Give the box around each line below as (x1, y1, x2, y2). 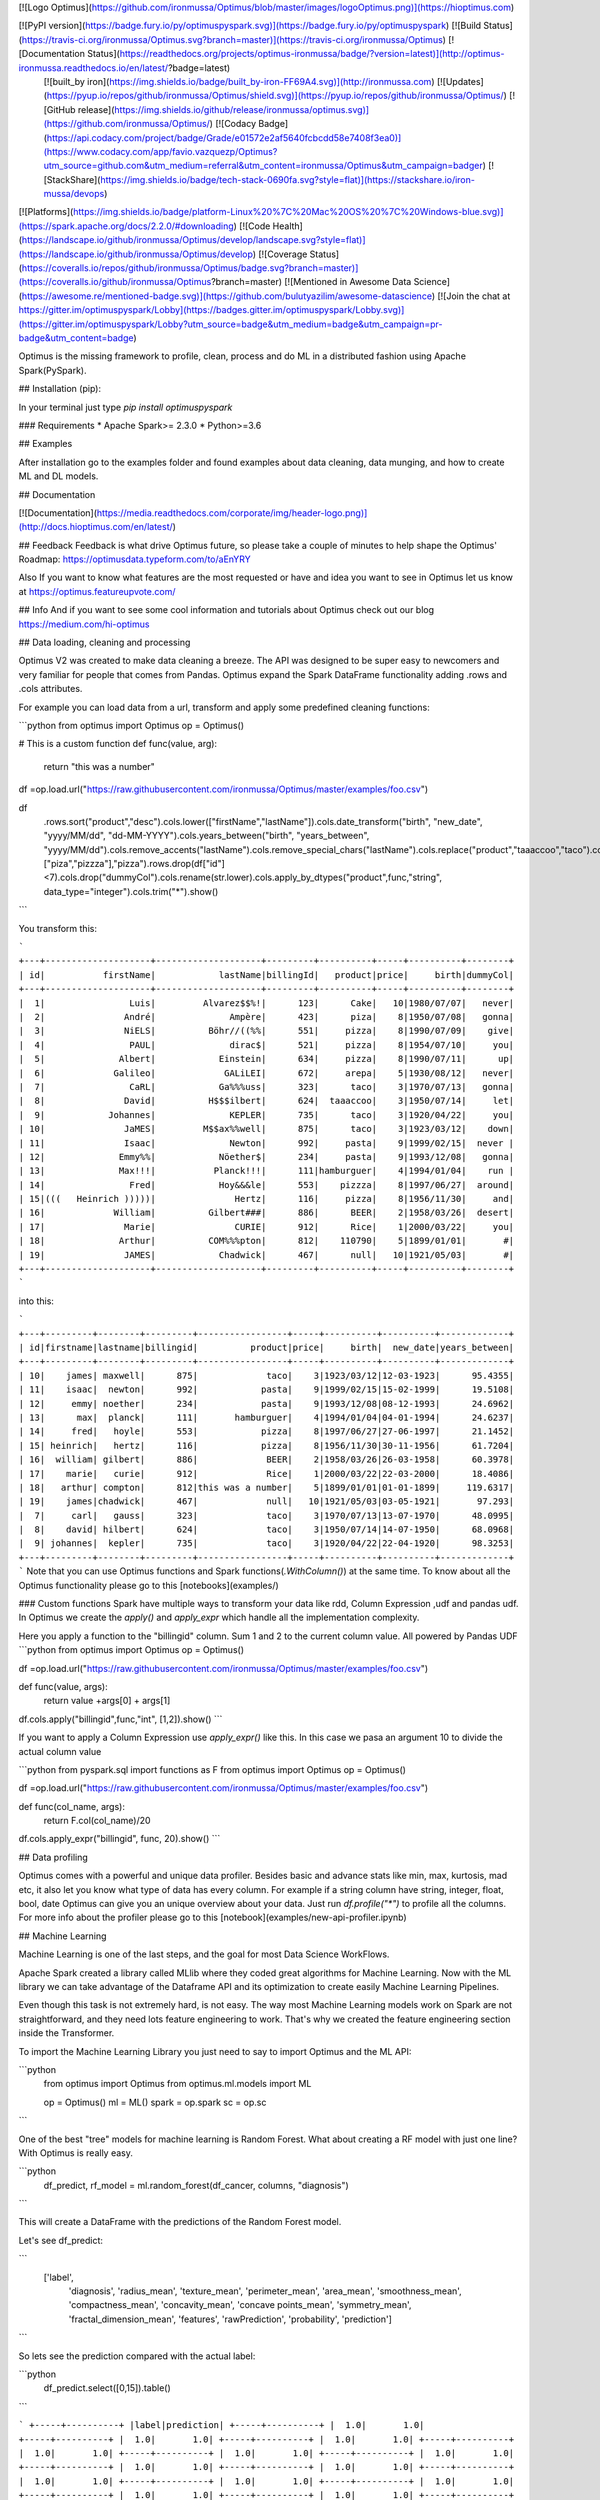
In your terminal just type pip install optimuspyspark (18, 401, 233, 413)
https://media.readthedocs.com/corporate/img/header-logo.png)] (96, 506, 368, 519)
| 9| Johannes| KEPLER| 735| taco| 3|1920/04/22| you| (18, 1109, 515, 1120)
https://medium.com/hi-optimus (18, 618, 150, 630)
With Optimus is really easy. (18, 2146, 134, 2159)
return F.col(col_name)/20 (43, 1815, 151, 1827)
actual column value (18, 1745, 102, 1757)
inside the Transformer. (18, 2027, 115, 2039)
